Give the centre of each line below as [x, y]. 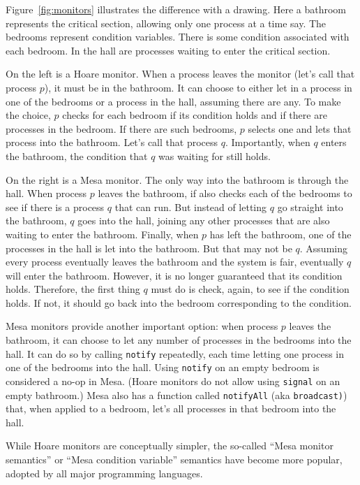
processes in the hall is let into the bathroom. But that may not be [149, 248]
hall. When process [46, 193]
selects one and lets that [300, 128]
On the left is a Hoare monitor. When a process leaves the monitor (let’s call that [180, 74]
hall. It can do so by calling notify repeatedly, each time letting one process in [175, 353]
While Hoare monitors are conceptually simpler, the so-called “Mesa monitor [170, 446]
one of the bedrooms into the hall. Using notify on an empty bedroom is [163, 367]
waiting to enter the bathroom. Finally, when [102, 234]
